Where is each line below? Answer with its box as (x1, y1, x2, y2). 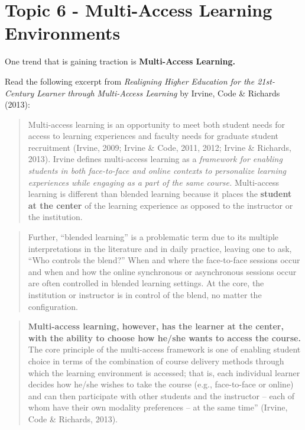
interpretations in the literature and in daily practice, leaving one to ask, (28, 242, 292, 254)
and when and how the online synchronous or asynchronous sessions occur (28, 265, 297, 277)
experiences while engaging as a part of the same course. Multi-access (28, 176, 280, 188)
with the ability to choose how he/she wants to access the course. (28, 331, 301, 344)
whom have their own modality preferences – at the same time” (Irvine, (28, 401, 288, 413)
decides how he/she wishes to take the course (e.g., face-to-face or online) (28, 378, 294, 390)
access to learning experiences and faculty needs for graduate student (28, 130, 279, 142)
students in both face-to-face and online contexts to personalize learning (28, 164, 287, 177)
